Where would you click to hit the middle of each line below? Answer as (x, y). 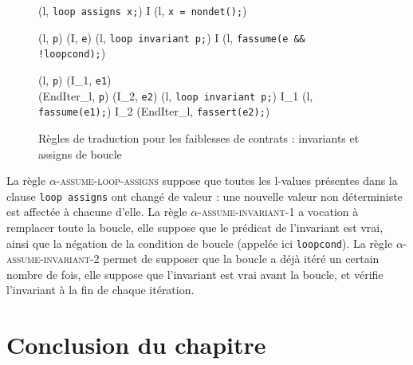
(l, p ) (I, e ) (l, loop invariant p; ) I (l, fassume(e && (172, 37)
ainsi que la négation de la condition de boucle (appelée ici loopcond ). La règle (200, 243)
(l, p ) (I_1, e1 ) (75, 79)
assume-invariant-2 (53, 259)
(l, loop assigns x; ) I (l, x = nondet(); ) (143, 10)
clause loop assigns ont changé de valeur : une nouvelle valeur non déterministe (205, 196)
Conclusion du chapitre (136, 345)
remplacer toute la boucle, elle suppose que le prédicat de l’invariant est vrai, (195, 227)
